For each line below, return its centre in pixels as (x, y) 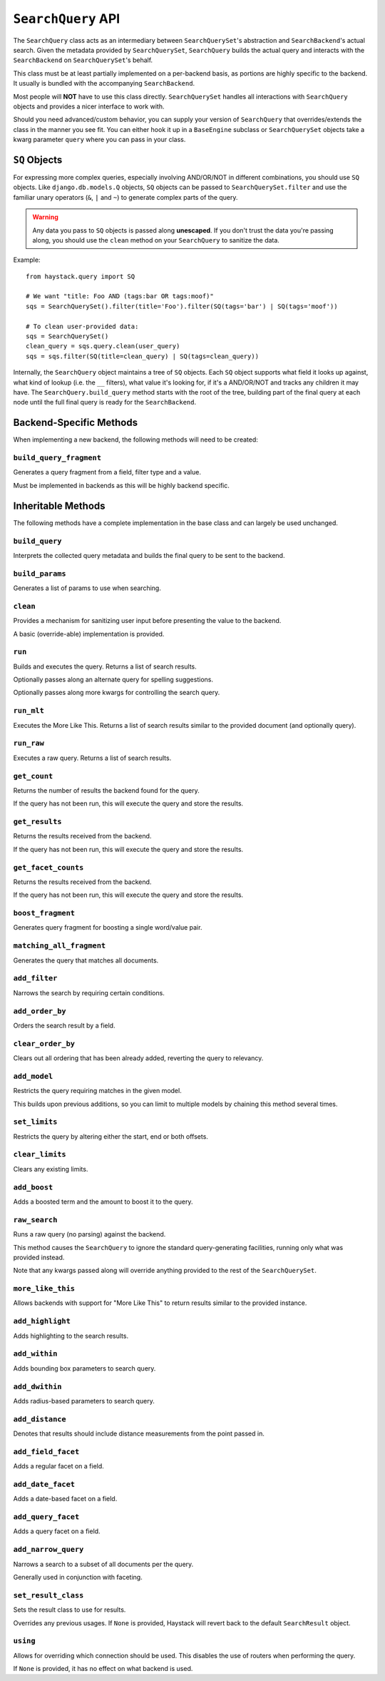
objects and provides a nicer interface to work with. (89, 106)
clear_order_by (44, 1043)
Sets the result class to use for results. (70, 1610)
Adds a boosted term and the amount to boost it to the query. (103, 1202)
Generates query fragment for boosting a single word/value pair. (108, 928)
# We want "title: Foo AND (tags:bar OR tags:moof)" (120, 296)
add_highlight (42, 1321)
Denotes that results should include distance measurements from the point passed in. (139, 1433)
